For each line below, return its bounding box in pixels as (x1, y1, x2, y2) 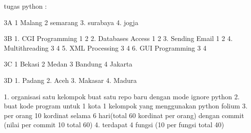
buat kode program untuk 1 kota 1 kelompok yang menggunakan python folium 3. (4, 101, 248, 111)
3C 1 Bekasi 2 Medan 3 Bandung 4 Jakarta (4, 59, 133, 69)
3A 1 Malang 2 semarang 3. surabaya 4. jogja (4, 17, 138, 27)
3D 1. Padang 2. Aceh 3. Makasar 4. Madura (4, 75, 137, 85)
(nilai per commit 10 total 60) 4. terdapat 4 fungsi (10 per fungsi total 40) (4, 120, 224, 130)
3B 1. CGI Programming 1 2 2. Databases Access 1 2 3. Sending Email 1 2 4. (4, 33, 233, 43)
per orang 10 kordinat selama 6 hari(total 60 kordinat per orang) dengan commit (4, 110, 244, 120)
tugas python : (4, 1, 47, 11)
